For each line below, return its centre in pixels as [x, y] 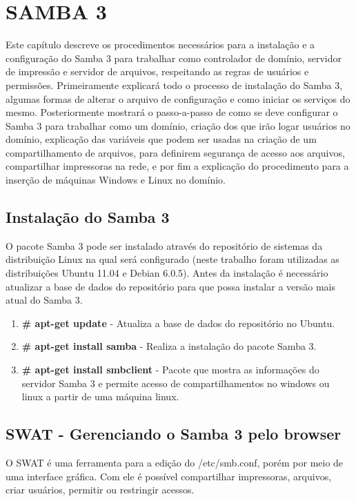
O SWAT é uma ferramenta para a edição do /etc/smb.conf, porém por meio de [175, 462]
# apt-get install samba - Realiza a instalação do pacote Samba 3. [169, 346]
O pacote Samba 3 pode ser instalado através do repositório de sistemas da [164, 245]
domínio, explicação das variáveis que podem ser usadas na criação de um [161, 139]
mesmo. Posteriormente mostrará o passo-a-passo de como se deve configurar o [172, 112]
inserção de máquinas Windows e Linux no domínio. [116, 180]
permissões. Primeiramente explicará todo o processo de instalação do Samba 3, [174, 85]
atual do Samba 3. [44, 300]
